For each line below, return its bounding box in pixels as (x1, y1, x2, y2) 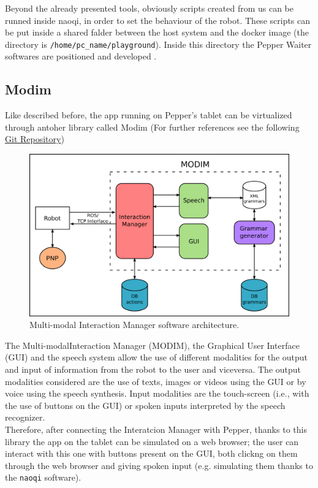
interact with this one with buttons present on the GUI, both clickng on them (5, 447, 298, 460)
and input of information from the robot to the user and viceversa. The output (5, 362, 301, 375)
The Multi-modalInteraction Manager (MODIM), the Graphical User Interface (5, 338, 300, 351)
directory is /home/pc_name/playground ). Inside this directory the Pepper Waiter (5, 37, 312, 50)
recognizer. (5, 411, 45, 424)
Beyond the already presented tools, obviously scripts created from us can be (5, 2, 294, 14)
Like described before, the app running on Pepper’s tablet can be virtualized (5, 109, 292, 121)
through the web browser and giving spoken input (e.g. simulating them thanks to (5, 459, 313, 471)
